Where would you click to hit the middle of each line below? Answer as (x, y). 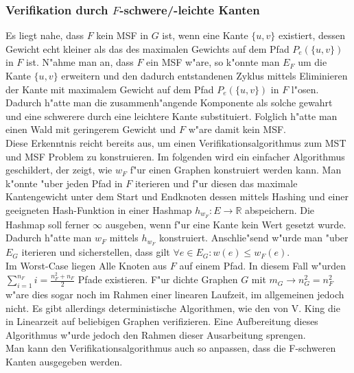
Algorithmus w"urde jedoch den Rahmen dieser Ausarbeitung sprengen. (156, 334)
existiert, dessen (312, 35)
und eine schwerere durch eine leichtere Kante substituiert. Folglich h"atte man (172, 116)
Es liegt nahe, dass (45, 35)
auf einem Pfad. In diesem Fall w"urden (263, 265)
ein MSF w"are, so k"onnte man (213, 62)
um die (312, 62)
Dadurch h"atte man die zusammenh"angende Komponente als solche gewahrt (169, 103)
